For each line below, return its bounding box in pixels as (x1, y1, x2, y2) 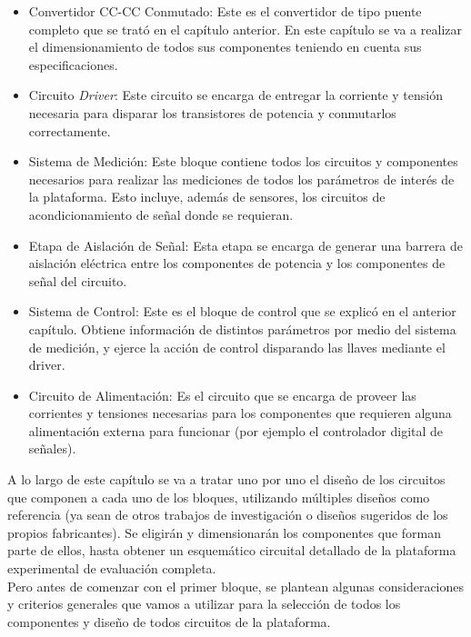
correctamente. (28, 121, 111, 140)
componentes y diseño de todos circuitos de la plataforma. (7, 612, 331, 631)
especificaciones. (28, 55, 118, 74)
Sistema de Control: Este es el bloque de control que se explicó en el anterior (28, 302, 456, 321)
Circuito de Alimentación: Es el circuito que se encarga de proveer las (28, 385, 416, 404)
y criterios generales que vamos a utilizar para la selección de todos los (7, 594, 401, 613)
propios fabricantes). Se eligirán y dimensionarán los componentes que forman (7, 523, 441, 542)
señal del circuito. (28, 271, 127, 290)
